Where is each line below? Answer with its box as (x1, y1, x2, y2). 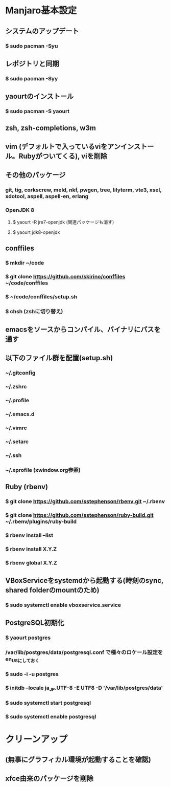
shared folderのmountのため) (5, 586, 100, 595)
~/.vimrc (5, 424, 27, 431)
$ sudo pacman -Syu (5, 42, 58, 49)
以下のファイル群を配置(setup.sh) (5, 354, 113, 362)
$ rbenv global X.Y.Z (5, 559, 57, 566)
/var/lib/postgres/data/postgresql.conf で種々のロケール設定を (5, 649, 163, 656)
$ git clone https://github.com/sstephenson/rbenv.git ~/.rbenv (5, 498, 165, 505)
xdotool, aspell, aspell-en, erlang (5, 193, 89, 200)
